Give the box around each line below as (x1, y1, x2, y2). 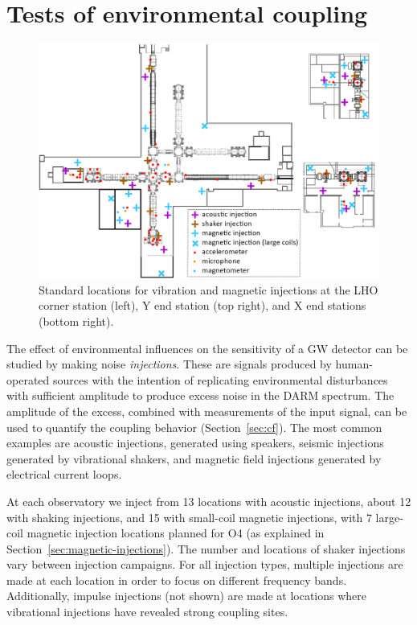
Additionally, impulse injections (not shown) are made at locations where (6, 587, 367, 604)
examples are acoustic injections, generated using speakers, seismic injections (6, 434, 384, 451)
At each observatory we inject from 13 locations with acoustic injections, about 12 (6, 492, 411, 509)
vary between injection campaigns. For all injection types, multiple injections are (6, 556, 403, 573)
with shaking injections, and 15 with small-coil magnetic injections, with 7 (6, 508, 372, 525)
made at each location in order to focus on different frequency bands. (6, 571, 347, 588)
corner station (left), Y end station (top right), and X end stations (39, 297, 366, 314)
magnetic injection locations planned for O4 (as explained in (27, 524, 325, 541)
